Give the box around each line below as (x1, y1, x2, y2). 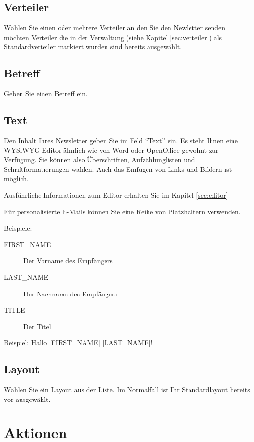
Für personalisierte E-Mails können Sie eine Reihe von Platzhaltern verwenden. (4, 206, 241, 216)
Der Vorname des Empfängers (23, 255, 113, 266)
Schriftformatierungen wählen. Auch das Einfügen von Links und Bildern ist (4, 164, 232, 174)
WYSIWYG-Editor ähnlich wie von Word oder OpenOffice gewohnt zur (4, 145, 219, 155)
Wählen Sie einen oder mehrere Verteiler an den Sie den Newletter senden (4, 22, 225, 33)
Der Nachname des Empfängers (23, 288, 117, 298)
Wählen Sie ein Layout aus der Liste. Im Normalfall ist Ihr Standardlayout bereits (4, 384, 250, 395)
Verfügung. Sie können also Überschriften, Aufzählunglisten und (4, 154, 195, 165)
